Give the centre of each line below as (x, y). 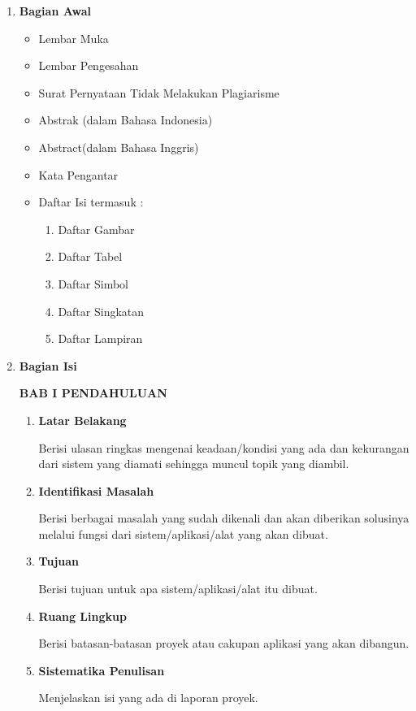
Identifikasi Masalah (96, 490)
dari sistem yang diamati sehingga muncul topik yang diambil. (194, 464)
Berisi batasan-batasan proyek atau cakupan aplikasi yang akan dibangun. (224, 643)
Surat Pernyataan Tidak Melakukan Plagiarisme (159, 92)
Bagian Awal (55, 11)
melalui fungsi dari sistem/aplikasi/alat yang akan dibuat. (183, 533)
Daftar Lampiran (100, 338)
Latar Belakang (82, 420)
